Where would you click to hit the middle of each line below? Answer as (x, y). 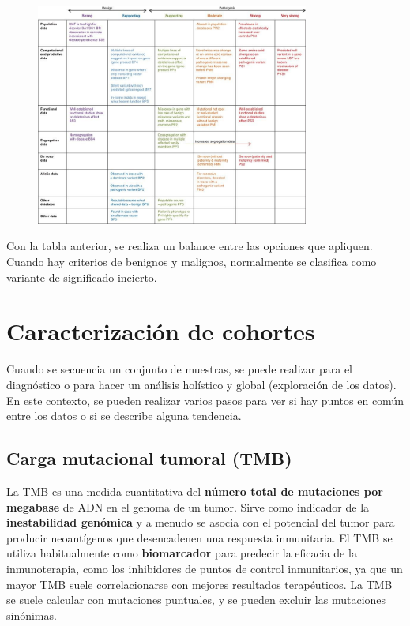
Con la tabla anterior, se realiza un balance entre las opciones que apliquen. (190, 246)
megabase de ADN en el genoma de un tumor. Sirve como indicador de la (188, 506)
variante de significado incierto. (82, 277)
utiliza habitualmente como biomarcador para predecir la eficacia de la (182, 553)
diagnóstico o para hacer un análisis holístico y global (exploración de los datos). (201, 384)
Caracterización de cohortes (161, 331)
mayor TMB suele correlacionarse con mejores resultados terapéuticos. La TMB (199, 584)
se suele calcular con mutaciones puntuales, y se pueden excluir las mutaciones (196, 600)
